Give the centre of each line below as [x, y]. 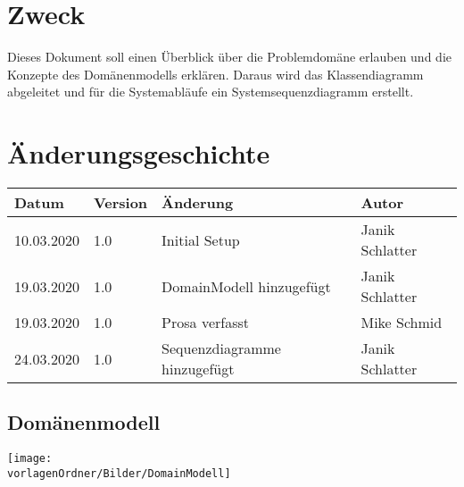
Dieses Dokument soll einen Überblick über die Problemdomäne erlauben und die [229, 57]
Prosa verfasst [205, 323]
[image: [30, 459]
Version [120, 203]
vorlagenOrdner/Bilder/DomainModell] [119, 473]
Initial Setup [201, 239]
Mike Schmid [402, 323]
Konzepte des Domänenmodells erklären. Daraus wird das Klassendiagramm [215, 74]
